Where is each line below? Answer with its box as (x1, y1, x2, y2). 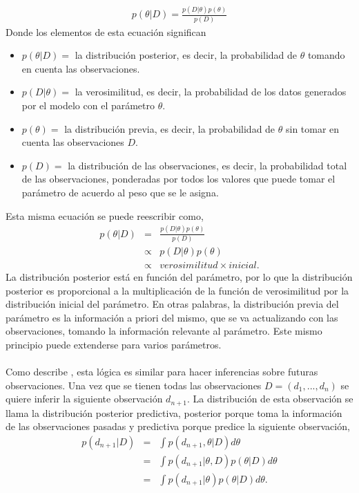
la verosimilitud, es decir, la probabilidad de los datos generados (75, 84, 347, 99)
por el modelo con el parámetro (21, 98, 155, 113)
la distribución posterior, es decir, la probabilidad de (75, 48, 298, 62)
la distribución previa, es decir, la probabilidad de (64, 121, 275, 136)
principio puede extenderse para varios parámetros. (6, 337, 222, 351)
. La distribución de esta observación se (187, 391, 353, 406)
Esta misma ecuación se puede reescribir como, (6, 208, 204, 223)
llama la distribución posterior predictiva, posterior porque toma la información (6, 405, 342, 420)
